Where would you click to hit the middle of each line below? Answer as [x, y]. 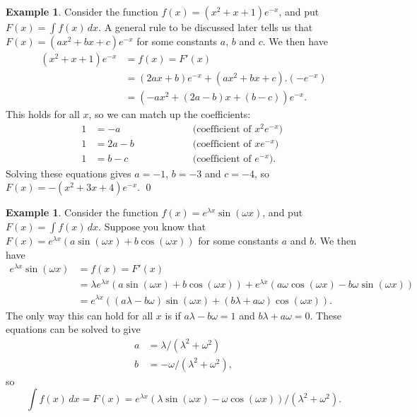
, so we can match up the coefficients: [170, 114]
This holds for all [43, 114]
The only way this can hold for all [80, 315]
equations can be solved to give [73, 329]
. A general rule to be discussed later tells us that [206, 27]
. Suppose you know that [152, 227]
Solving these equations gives [69, 173]
